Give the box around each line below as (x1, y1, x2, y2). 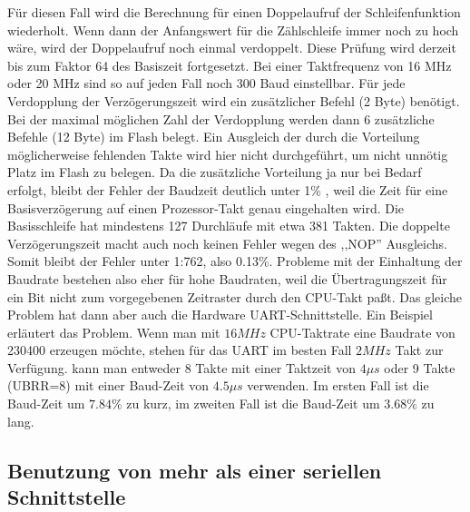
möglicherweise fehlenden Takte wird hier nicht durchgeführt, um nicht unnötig (7, 144, 448, 163)
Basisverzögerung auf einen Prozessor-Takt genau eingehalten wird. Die (7, 198, 405, 217)
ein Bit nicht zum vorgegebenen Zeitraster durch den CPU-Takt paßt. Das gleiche (7, 287, 462, 306)
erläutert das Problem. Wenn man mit (7, 322, 220, 341)
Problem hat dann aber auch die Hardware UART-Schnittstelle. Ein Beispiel (7, 305, 433, 324)
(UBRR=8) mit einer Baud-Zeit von (7, 376, 210, 395)
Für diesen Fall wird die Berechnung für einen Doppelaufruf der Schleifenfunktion (7, 3, 461, 21)
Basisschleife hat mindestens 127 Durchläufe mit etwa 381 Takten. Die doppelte (7, 216, 450, 235)
